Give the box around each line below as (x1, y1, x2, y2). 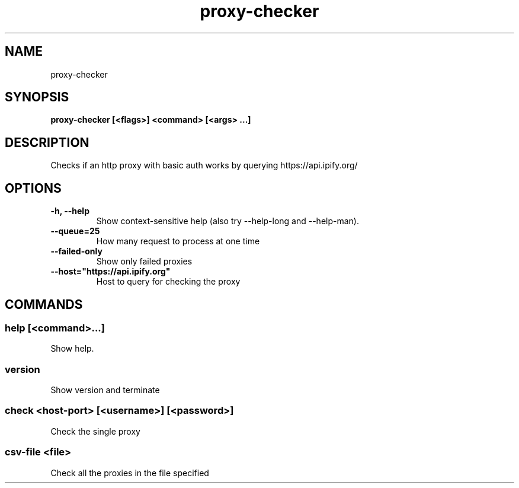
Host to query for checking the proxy (96, 276, 241, 287)
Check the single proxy (50, 426, 140, 436)
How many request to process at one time (96, 236, 260, 247)
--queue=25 (50, 226, 100, 237)
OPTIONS (5, 180, 62, 196)
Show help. (50, 343, 94, 354)
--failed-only (50, 246, 102, 257)
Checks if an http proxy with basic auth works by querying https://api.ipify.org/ (50, 160, 358, 171)
